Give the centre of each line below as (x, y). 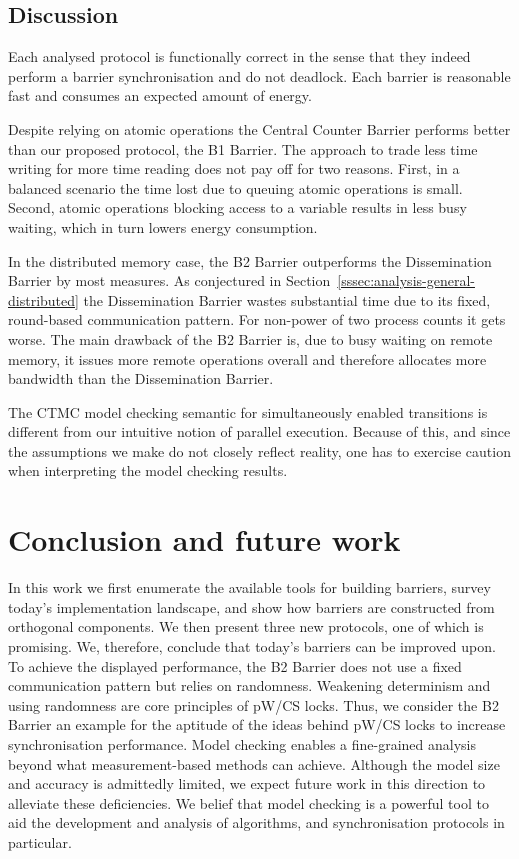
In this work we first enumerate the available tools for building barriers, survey (249, 587)
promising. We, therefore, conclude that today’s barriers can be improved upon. (252, 645)
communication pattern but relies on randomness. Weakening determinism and (249, 685)
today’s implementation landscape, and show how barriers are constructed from (251, 606)
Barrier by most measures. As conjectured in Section (169, 280)
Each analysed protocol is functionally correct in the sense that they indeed (239, 56)
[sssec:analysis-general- (406, 280)
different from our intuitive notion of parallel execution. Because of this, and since (259, 431)
